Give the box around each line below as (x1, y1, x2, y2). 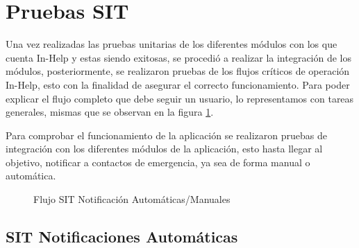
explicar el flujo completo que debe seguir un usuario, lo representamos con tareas (6, 91, 354, 105)
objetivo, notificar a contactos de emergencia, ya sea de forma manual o (6, 154, 310, 169)
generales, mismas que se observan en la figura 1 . (6, 105, 214, 119)
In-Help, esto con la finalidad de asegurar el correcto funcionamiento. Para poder (6, 77, 350, 91)
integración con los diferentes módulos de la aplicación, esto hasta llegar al (6, 141, 323, 156)
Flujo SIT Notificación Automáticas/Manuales (33, 192, 231, 206)
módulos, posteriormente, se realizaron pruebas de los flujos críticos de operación (6, 64, 350, 78)
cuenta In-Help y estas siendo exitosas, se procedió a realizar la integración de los (6, 50, 352, 64)
